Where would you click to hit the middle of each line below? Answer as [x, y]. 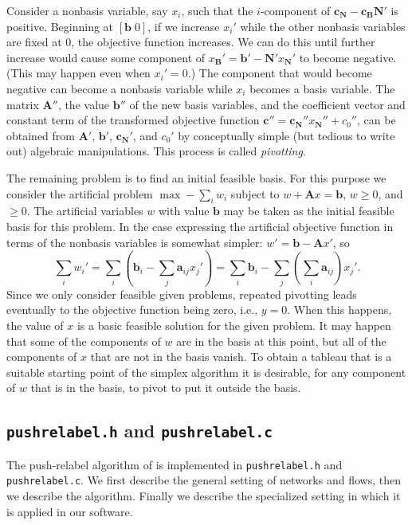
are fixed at [34, 42]
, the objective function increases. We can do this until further [223, 42]
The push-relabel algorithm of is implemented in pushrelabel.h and [175, 464]
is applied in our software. [70, 511]
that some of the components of [84, 341]
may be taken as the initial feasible [309, 211]
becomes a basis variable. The [322, 88]
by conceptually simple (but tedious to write [286, 135]
